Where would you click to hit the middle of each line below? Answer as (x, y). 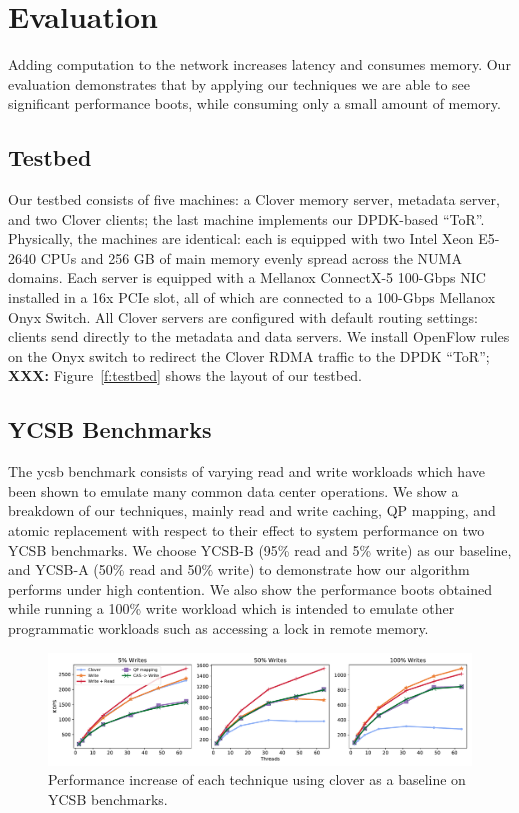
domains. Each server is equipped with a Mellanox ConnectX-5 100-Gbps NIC (247, 277)
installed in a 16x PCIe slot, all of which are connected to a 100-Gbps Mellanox (252, 297)
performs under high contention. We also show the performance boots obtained (250, 588)
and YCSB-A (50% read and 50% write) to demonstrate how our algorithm (239, 569)
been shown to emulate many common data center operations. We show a (233, 490)
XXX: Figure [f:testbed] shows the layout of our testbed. (185, 375)
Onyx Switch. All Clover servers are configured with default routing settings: (243, 316)
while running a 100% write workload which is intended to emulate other (231, 608)
